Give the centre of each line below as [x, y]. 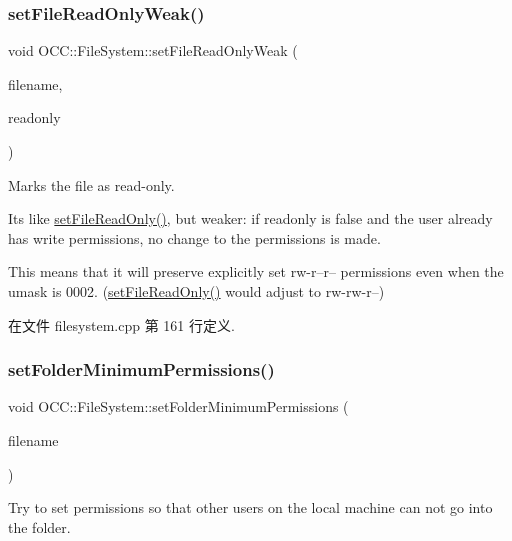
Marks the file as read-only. [91, 184]
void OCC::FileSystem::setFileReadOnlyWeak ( [153, 50]
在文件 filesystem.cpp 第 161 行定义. [121, 324]
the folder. [39, 526]
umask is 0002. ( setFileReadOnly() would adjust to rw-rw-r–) [196, 290]
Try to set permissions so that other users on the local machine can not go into [250, 507]
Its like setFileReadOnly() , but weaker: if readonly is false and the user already [250, 218]
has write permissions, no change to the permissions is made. [194, 237]
